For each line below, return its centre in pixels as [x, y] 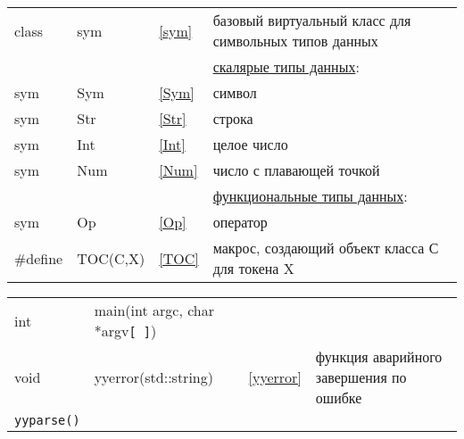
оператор [240, 222]
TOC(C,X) [111, 258]
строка [233, 118]
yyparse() [47, 420]
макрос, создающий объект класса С [326, 248]
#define [39, 258]
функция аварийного [379, 356]
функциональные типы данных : [310, 196]
